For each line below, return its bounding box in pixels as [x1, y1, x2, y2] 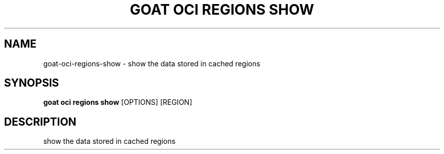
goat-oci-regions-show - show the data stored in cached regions [43, 59, 261, 68]
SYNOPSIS [4, 76, 59, 90]
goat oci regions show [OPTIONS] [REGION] [43, 98, 192, 107]
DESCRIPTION [4, 115, 77, 128]
